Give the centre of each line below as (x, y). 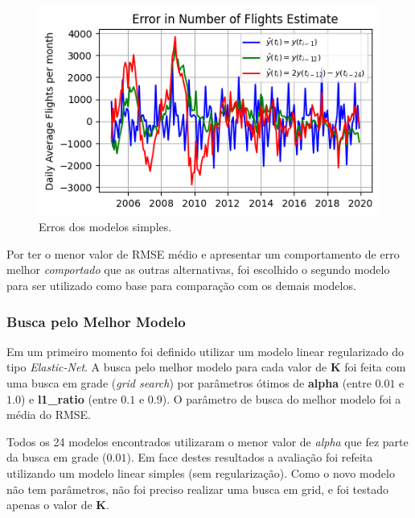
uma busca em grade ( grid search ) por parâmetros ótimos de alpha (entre (189, 383)
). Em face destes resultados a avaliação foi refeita (250, 457)
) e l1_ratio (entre (69, 398)
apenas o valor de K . (58, 505)
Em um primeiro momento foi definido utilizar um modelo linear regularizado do (205, 351)
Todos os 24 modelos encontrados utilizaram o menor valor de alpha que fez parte (207, 441)
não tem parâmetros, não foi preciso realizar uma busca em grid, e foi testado (197, 489)
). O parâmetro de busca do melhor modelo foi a (281, 398)
